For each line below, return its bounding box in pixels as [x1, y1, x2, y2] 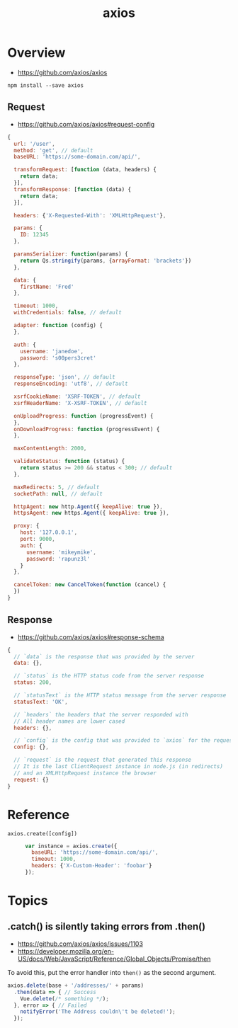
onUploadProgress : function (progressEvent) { [13, 412, 154, 419]
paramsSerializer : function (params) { [13, 251, 129, 258]
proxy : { [13, 522, 40, 530]
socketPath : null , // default [13, 490, 103, 497]
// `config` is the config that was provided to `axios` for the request [13, 737, 236, 744]
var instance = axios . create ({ [25, 843, 118, 850]
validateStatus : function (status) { [13, 458, 125, 465]
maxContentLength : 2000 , [13, 445, 87, 452]
